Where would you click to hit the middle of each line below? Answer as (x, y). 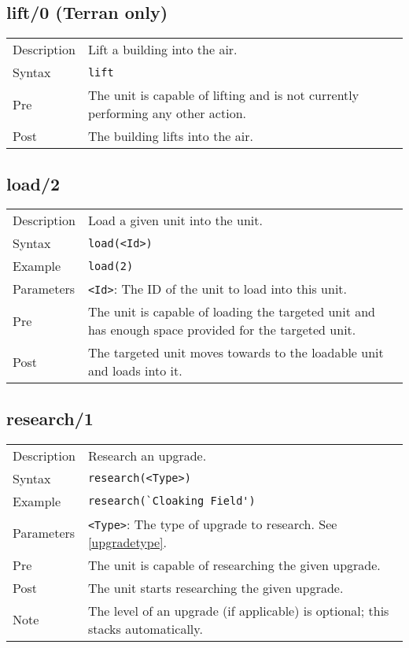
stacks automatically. (145, 628)
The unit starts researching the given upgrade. (216, 587)
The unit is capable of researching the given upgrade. (234, 565)
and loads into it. (135, 371)
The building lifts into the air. (170, 136)
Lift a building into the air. (162, 50)
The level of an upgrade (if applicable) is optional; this (238, 610)
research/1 (50, 418)
